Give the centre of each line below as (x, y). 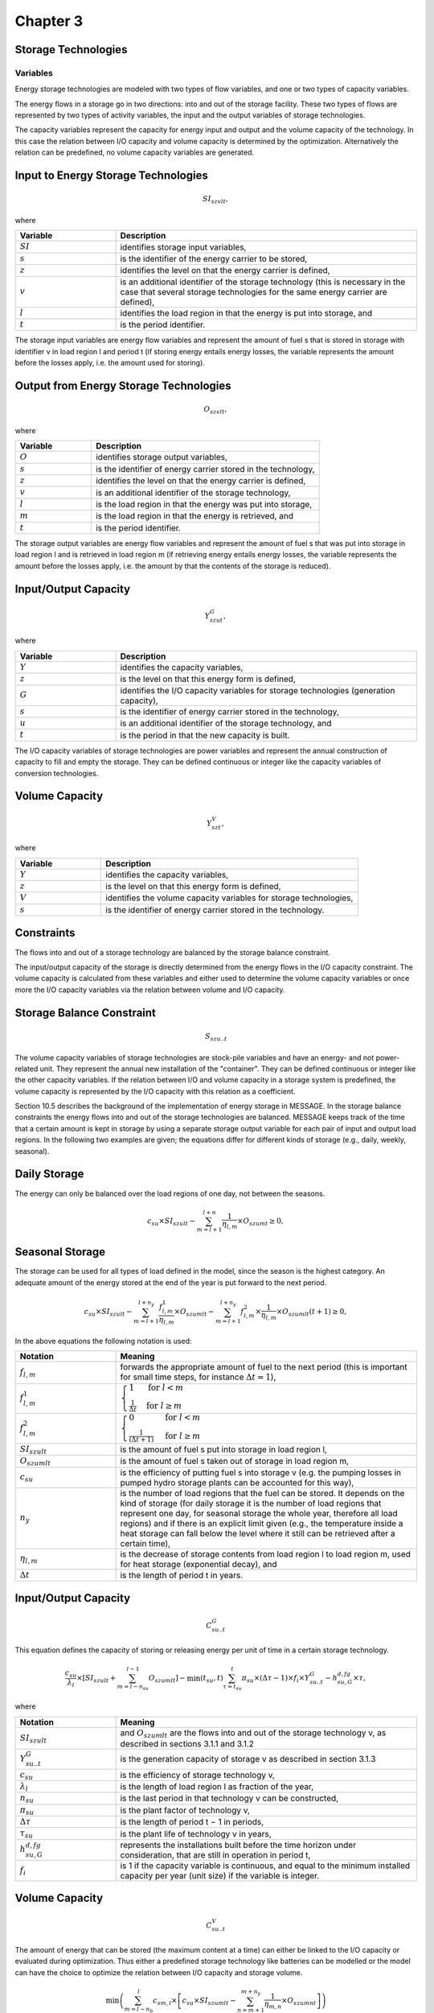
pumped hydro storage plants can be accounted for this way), (237, 1482)
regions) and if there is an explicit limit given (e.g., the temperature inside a (262, 1523)
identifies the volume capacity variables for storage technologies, (229, 898)
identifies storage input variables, (183, 247)
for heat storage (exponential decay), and (199, 1564)
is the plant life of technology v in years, (196, 1833)
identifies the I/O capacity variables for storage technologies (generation (258, 690)
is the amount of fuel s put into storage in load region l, (223, 1449)
